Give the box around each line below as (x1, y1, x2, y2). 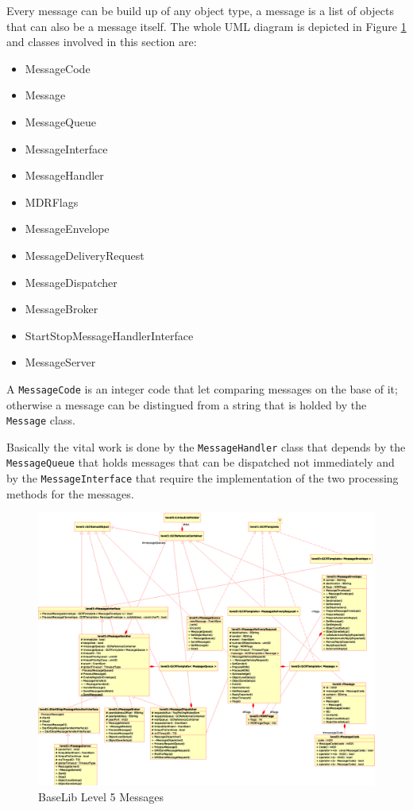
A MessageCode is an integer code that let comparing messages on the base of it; (6, 380, 398, 397)
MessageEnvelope (25, 220, 110, 237)
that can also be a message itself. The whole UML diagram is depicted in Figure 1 (6, 17, 407, 34)
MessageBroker (25, 300, 98, 317)
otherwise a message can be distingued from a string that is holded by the (6, 396, 367, 413)
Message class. (6, 412, 75, 428)
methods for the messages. (6, 485, 134, 502)
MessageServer (25, 354, 96, 370)
